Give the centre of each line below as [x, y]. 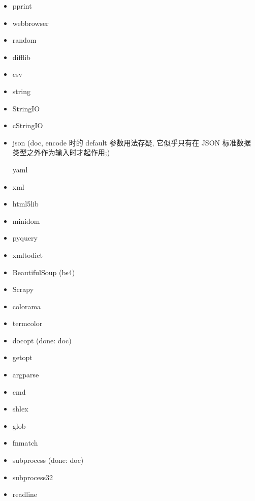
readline [25, 494]
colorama [27, 306]
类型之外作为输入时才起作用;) [61, 152]
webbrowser [30, 23]
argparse [26, 375]
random [24, 40]
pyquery [25, 238]
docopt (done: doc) [42, 340]
